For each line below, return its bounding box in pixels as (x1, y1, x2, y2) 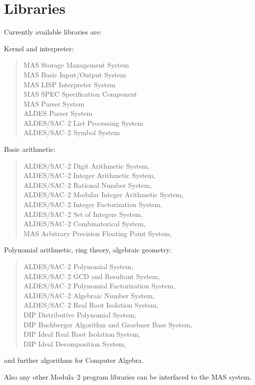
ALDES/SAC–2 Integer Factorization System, (23, 199, 163, 210)
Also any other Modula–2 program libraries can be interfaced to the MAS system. (4, 371, 252, 382)
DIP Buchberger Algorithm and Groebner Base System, (23, 319, 192, 329)
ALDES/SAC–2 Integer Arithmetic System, (23, 170, 156, 180)
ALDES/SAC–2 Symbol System (23, 127, 120, 138)
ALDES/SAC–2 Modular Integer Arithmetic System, (23, 189, 184, 200)
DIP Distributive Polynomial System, (23, 309, 137, 319)
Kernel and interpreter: (4, 43, 74, 53)
